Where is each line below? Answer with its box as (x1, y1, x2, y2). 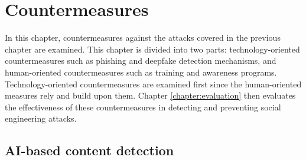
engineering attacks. (5, 112, 77, 125)
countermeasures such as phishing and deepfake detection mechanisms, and (5, 54, 276, 67)
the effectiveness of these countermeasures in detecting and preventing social (5, 100, 281, 113)
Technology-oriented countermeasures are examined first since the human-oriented (5, 77, 302, 90)
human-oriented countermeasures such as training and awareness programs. (5, 66, 277, 78)
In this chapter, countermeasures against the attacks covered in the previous (5, 31, 281, 44)
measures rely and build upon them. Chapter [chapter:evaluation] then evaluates (5, 89, 296, 102)
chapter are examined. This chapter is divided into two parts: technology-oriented (5, 43, 300, 55)
